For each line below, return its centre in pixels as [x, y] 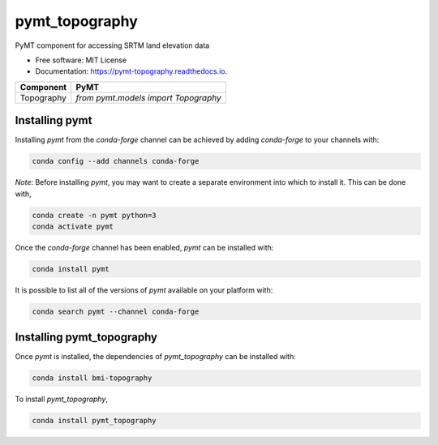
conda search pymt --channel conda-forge [116, 311]
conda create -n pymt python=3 [94, 215]
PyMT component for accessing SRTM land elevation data [112, 45]
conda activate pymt [73, 226]
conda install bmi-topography [92, 378]
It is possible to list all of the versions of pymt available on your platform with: [144, 290]
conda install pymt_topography [94, 421]
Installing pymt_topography [86, 338]
